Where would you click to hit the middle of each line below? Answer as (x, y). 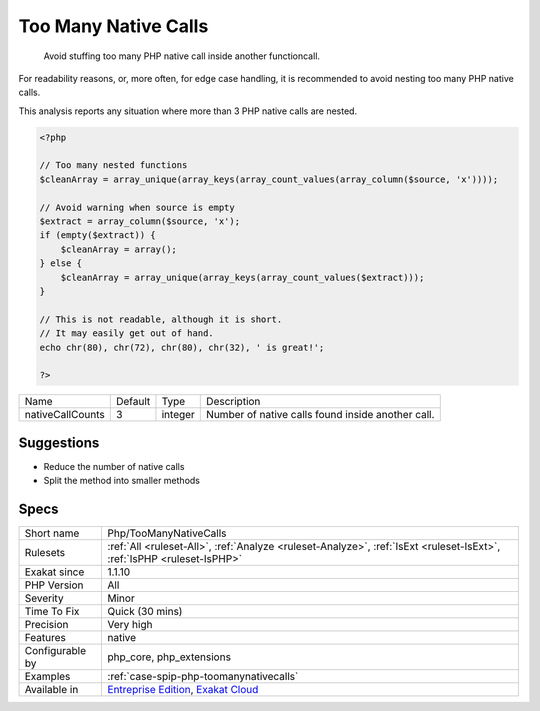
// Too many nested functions (113, 165)
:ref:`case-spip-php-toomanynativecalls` (203, 677)
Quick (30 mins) (145, 612)
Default (133, 402)
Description (233, 402)
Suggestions (59, 442)
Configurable (55, 651)
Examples (47, 677)
